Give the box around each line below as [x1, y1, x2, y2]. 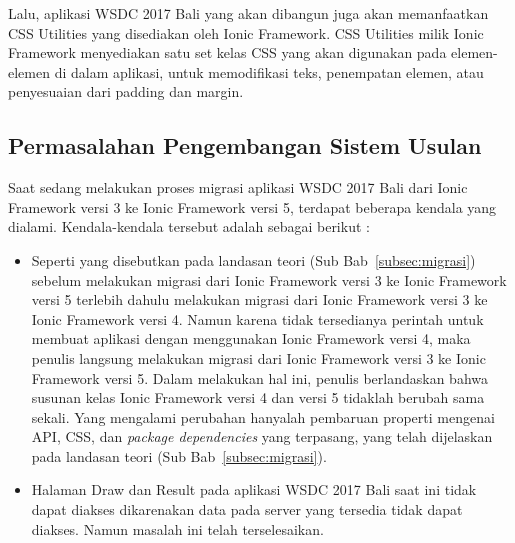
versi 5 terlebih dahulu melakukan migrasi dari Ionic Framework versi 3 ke [31, 289, 488, 310]
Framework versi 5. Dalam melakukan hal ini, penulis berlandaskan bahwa [31, 367, 488, 388]
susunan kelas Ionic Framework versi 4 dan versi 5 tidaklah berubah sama [31, 387, 485, 408]
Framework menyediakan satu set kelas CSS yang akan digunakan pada [8, 42, 447, 63]
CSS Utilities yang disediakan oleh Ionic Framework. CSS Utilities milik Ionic [8, 22, 484, 43]
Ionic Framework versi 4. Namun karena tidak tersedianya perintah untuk [31, 308, 484, 329]
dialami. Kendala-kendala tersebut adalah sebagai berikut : [8, 216, 370, 237]
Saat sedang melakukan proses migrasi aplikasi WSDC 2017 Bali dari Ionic [8, 177, 468, 198]
